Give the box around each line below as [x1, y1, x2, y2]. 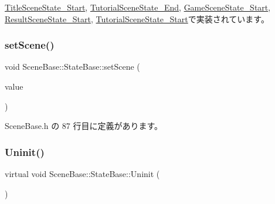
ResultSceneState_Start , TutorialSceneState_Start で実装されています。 [5, 12, 269, 25]
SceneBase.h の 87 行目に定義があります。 [5, 120, 163, 132]
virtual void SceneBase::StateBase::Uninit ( [5, 168, 160, 179]
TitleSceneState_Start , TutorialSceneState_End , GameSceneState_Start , [5, 1, 271, 13]
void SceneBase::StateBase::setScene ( [5, 60, 140, 73]
